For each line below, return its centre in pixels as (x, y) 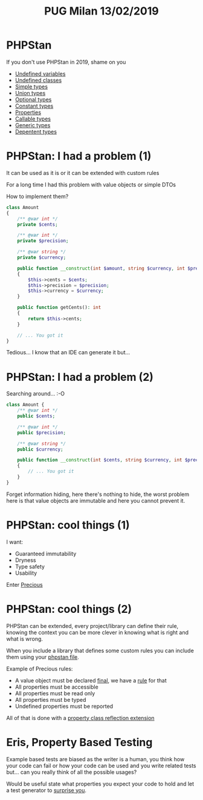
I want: (14, 542)
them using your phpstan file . (43, 657)
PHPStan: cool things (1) (68, 525)
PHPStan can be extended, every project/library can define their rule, (92, 626)
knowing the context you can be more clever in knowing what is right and (98, 632)
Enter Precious (25, 584)
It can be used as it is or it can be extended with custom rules (83, 173)
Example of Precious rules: (40, 669)
